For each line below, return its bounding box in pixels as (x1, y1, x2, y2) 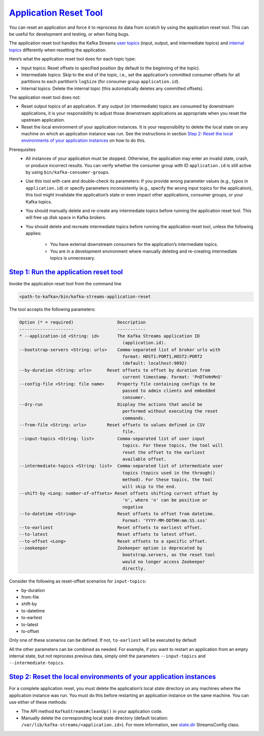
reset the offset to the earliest (122, 450, 205, 455)
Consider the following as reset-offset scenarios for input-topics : (9, 578, 147, 584)
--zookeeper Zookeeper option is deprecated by (19, 545, 203, 551)
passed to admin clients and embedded (122, 388, 216, 393)
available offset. (122, 456, 167, 462)
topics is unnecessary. (50, 255, 95, 261)
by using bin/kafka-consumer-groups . (25, 169, 110, 175)
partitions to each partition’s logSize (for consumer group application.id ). (21, 79, 180, 85)
